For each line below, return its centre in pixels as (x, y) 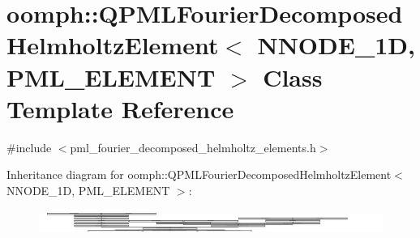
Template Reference (120, 108)
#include (29, 147)
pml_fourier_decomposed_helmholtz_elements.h (193, 147)
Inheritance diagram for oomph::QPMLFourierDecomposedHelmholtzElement (199, 174)
